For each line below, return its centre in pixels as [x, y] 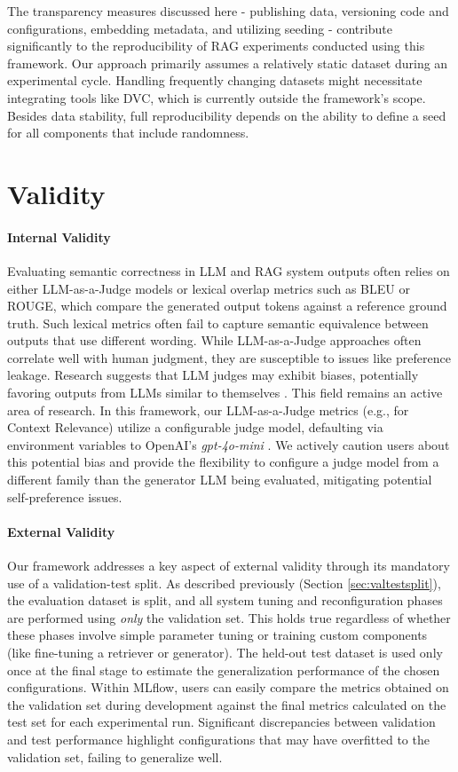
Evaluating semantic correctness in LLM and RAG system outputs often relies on [229, 270]
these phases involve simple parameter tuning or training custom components [217, 635]
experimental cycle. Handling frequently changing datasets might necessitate [215, 80]
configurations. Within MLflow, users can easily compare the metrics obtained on [228, 687]
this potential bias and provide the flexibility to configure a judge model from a [223, 462]
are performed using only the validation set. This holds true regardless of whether [229, 617]
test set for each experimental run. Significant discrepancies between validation [221, 722]
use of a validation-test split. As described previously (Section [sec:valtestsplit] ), [224, 583]
